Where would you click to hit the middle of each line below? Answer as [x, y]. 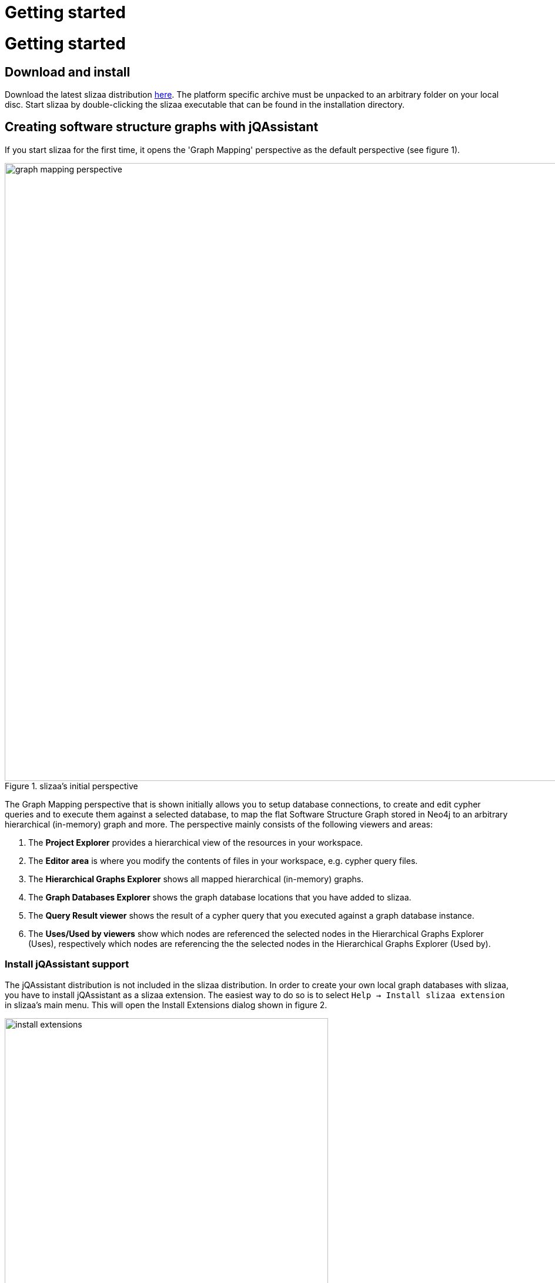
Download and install [68, 72]
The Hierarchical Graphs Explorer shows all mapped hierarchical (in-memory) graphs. [196, 879]
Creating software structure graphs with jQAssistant [162, 127]
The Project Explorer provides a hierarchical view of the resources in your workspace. [196, 842]
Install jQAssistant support [67, 964]
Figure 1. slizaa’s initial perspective [71, 786]
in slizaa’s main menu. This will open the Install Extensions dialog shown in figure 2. [166, 1005]
